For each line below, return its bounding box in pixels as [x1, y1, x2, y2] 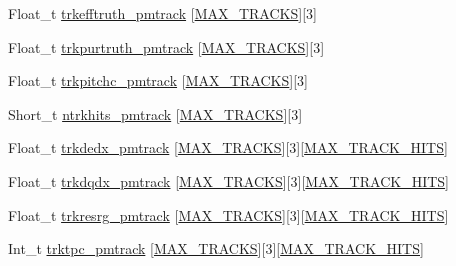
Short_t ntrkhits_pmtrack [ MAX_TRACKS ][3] [8, 103, 303, 124]
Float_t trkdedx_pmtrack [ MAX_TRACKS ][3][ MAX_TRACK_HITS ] [8, 137, 448, 158]
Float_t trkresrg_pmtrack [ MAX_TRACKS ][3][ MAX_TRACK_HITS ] [8, 204, 449, 225]
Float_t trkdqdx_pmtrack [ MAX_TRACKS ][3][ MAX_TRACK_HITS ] [8, 170, 449, 191]
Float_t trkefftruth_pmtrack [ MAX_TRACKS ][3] [8, 3, 317, 23]
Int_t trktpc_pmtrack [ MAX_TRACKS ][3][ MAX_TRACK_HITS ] [8, 238, 424, 259]
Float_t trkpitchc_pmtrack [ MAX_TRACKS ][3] [8, 70, 308, 91]
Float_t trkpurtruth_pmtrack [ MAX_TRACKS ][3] [8, 36, 325, 57]
